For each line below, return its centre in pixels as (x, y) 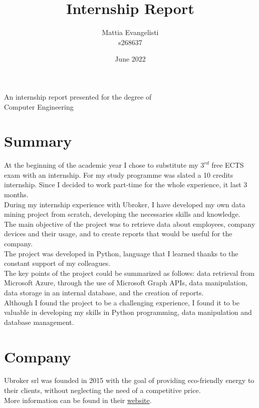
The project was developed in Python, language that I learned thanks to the (121, 253)
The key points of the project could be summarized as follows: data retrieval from (129, 273)
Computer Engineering (39, 106)
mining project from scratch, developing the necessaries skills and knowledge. (122, 214)
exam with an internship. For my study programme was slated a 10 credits (119, 174)
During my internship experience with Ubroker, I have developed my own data (125, 204)
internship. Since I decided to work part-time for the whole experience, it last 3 (126, 184)
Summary (38, 141)
